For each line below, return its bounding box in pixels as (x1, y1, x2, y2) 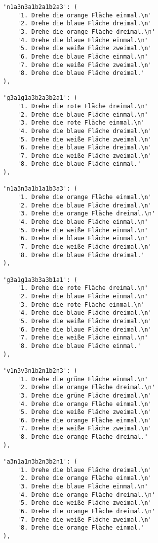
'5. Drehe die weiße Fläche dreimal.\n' (17, 317, 152, 325)
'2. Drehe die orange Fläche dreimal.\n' (17, 384, 156, 391)
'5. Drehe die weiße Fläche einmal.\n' (17, 226, 148, 234)
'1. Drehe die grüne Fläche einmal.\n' (17, 375, 148, 383)
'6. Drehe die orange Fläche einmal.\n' (17, 416, 152, 424)
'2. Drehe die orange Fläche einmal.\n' (17, 475, 152, 482)
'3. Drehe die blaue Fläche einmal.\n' (17, 483, 148, 490)
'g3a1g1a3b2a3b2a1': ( (3, 94, 78, 102)
